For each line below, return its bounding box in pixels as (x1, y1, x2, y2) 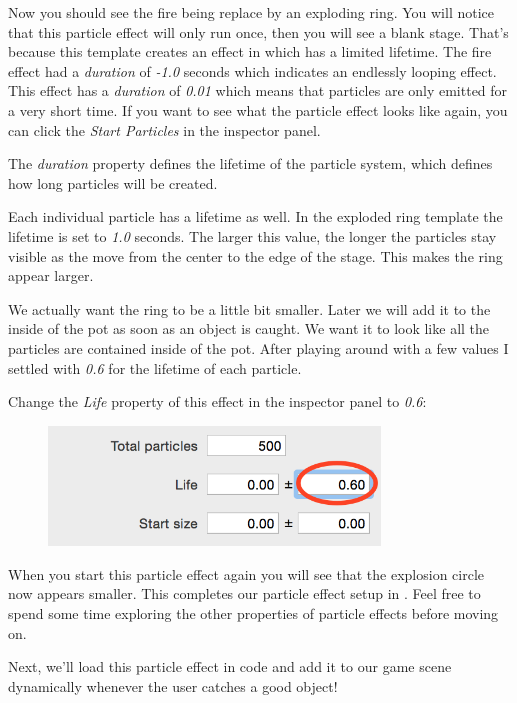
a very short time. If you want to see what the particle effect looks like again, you (8, 99, 508, 120)
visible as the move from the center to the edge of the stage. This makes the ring (8, 245, 503, 266)
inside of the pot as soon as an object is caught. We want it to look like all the (8, 318, 490, 339)
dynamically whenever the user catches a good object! (8, 675, 338, 696)
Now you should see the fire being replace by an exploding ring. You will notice (8, 2, 495, 22)
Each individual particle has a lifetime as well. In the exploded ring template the (8, 206, 503, 227)
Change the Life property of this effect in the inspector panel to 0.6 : (8, 391, 427, 412)
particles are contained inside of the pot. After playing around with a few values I (8, 337, 509, 358)
